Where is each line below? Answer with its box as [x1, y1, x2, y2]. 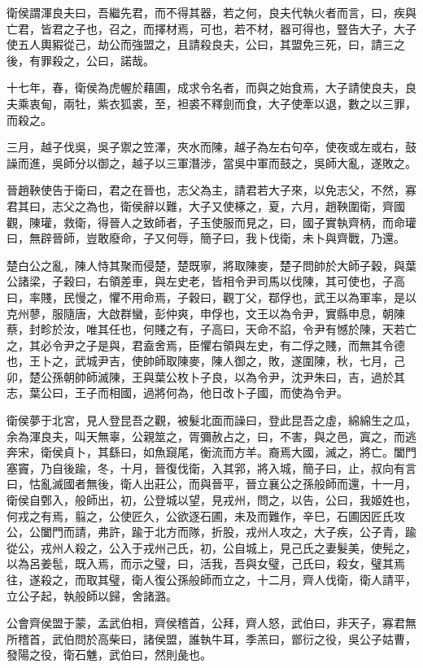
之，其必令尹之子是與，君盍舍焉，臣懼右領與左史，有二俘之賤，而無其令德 [7, 336, 405, 353]
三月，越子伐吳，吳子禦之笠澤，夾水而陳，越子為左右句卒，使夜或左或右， [7, 138, 405, 155]
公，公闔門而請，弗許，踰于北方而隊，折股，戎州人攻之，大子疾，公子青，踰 [7, 523, 416, 540]
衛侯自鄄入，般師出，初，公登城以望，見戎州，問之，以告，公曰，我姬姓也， [7, 491, 416, 509]
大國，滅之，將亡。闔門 [290, 443, 416, 461]
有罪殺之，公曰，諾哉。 [28, 51, 155, 68]
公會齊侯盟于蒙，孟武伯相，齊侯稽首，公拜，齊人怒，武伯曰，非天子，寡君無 [7, 614, 416, 631]
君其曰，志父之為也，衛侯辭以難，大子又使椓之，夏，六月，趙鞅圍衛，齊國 [7, 197, 405, 214]
